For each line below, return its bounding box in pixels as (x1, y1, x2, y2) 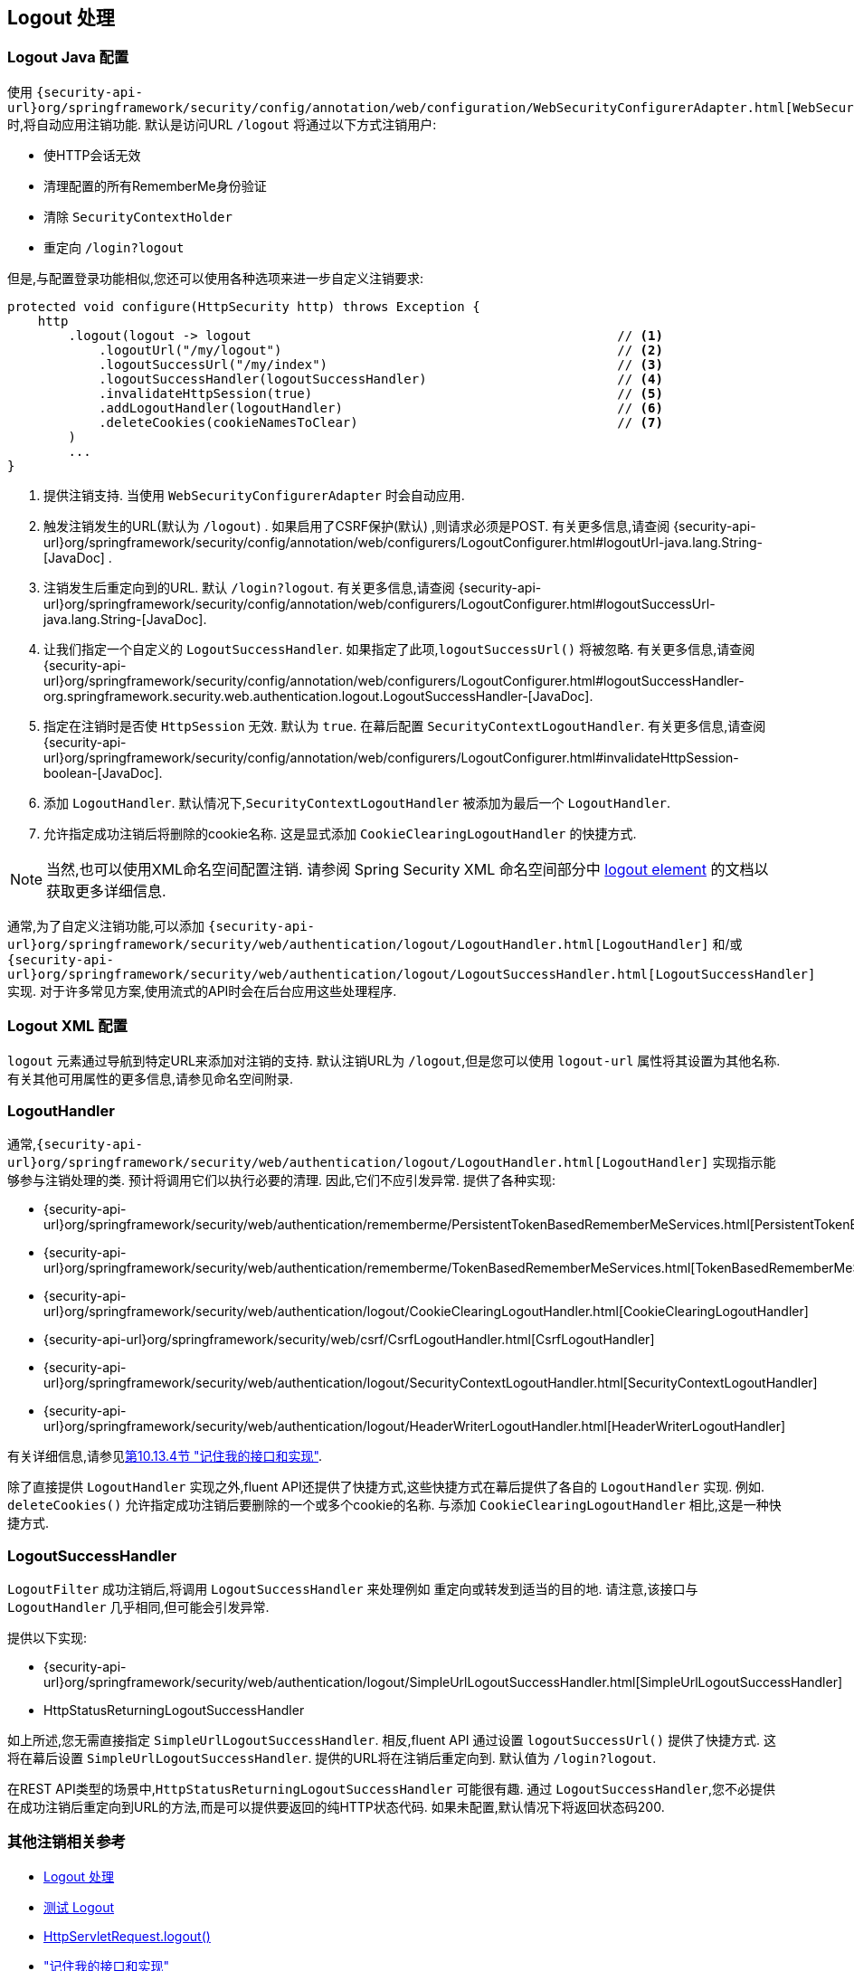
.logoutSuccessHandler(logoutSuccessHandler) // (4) (99, 371, 663, 386)
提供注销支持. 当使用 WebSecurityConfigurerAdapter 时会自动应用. (43, 487, 465, 503)
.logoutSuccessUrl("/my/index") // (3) (99, 356, 663, 372)
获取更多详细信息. (46, 881, 166, 900)
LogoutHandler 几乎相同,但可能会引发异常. (7, 1599, 270, 1616)
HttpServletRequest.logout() (43, 1928, 211, 1944)
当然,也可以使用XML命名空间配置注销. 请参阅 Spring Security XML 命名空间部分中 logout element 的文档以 (46, 859, 769, 878)
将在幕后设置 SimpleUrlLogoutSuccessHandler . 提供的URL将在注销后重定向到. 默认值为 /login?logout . (7, 1750, 657, 1767)
